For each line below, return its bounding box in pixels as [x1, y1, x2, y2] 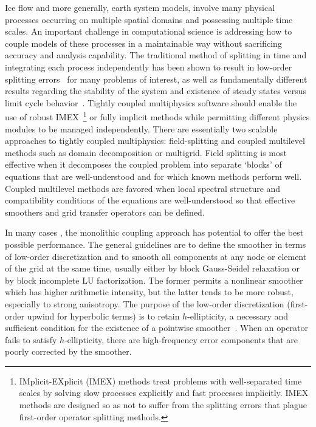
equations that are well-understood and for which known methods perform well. [5, 169, 302, 182]
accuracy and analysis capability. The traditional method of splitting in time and [5, 49, 307, 61]
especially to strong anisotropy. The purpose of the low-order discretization [5, 297, 284, 310]
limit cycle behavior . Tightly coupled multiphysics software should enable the [5, 96, 297, 109]
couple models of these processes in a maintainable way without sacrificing [5, 36, 282, 49]
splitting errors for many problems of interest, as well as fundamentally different [5, 72, 307, 85]
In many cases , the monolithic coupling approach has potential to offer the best [5, 226, 304, 239]
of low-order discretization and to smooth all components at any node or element [5, 250, 307, 262]
